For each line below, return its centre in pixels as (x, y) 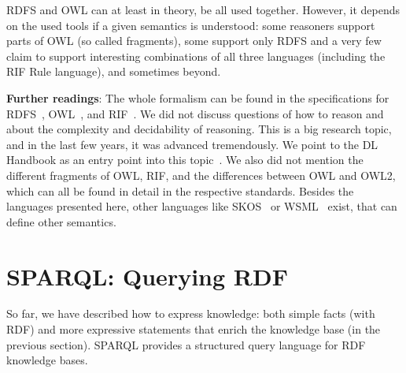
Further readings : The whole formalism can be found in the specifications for (198, 97)
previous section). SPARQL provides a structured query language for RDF (186, 344)
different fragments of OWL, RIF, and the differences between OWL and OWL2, (201, 175)
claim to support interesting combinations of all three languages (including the (196, 56)
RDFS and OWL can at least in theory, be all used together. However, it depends (203, 9)
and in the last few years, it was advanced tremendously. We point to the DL (192, 144)
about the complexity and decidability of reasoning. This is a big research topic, (199, 129)
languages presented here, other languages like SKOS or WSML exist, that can (202, 206)
